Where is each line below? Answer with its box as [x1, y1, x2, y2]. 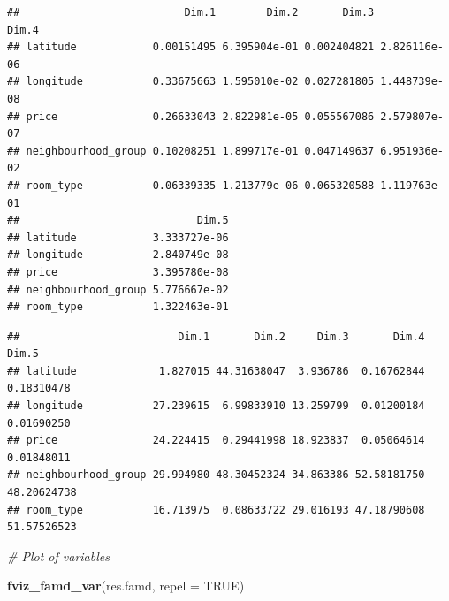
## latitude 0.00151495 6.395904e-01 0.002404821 [7, 41, 375, 54]
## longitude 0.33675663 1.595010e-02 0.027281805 [7, 75, 375, 88]
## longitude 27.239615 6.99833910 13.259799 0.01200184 [7, 399, 425, 413]
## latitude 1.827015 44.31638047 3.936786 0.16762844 [7, 364, 425, 377]
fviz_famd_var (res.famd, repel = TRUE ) [7, 576, 245, 595]
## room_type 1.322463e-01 [7, 300, 229, 314]
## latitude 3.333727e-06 [7, 231, 229, 244]
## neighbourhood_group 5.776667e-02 [7, 283, 229, 296]
